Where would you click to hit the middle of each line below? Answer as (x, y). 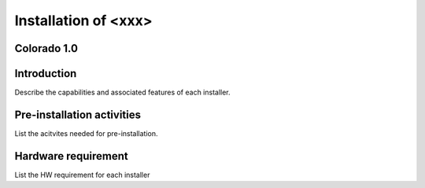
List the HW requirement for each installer (82, 175)
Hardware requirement (72, 156)
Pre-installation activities (78, 114)
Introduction (46, 74)
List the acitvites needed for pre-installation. (86, 133)
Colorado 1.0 (46, 48)
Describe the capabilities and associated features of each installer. (123, 92)
